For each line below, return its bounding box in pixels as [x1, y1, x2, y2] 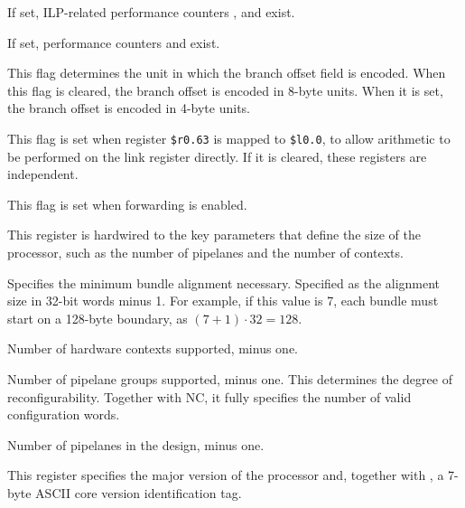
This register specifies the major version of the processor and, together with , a [7, 466, 444, 484]
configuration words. [7, 405, 120, 424]
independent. [7, 165, 79, 183]
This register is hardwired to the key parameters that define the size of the [7, 225, 421, 244]
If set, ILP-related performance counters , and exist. [7, 3, 295, 21]
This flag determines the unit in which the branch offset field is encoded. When [7, 63, 446, 82]
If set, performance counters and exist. [7, 33, 220, 52]
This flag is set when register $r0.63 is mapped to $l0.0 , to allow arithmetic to [7, 128, 451, 147]
